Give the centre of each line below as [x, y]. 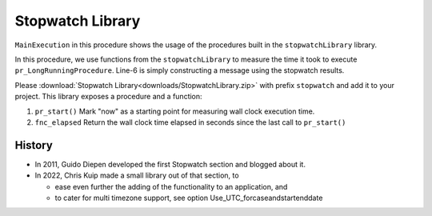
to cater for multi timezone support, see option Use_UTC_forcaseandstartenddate [189, 198]
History [34, 145]
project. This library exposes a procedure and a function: [109, 97]
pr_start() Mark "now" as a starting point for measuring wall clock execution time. [175, 111]
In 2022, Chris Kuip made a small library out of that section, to [137, 175]
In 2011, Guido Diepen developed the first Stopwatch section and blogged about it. [170, 164]
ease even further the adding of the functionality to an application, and [171, 186]
